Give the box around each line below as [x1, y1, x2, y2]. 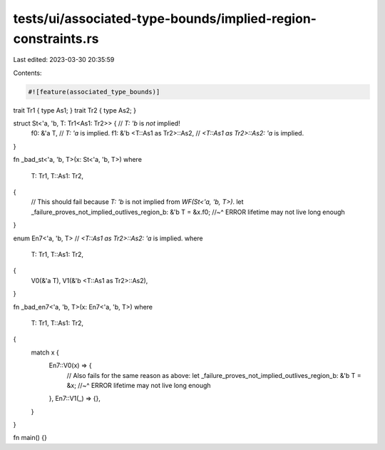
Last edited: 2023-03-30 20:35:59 [13, 56, 115, 64]
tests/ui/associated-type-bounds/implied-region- [13, 11, 317, 26]
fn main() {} [13, 434, 48, 442]
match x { [31, 348, 60, 357]
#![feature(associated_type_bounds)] [28, 88, 160, 96]
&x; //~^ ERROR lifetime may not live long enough [66, 381, 211, 389]
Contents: [13, 68, 42, 77]
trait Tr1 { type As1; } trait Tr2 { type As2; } [13, 106, 137, 114]
